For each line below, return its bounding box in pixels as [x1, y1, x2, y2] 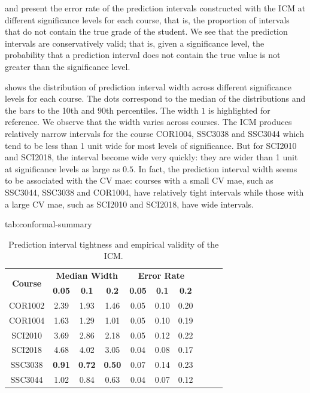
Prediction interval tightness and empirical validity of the [8, 237, 219, 250]
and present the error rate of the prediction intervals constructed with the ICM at [5, 2, 306, 14]
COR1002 [9, 298, 45, 311]
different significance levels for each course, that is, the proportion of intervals [5, 13, 290, 26]
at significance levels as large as [5, 162, 120, 175]
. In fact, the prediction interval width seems [133, 162, 297, 175]
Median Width [56, 269, 118, 282]
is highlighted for [208, 103, 271, 116]
